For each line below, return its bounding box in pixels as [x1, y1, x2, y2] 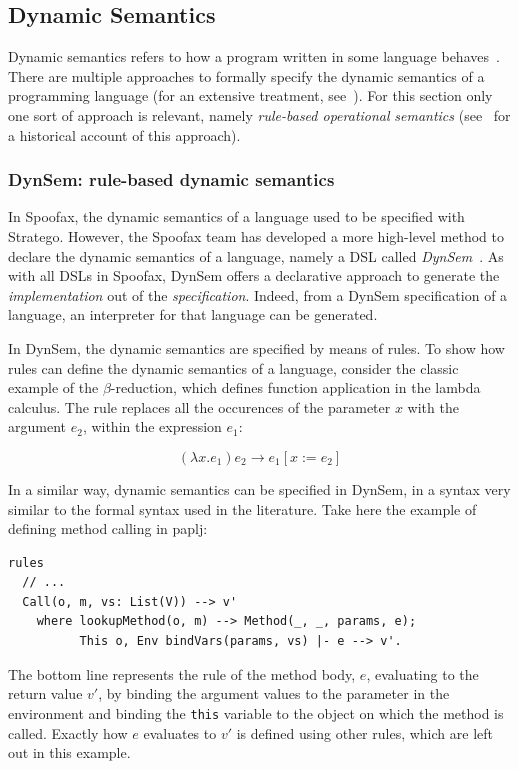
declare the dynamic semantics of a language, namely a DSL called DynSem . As [8, 245, 504, 266]
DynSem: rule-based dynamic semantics [8, 167, 335, 192]
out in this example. [8, 742, 131, 763]
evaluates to [143, 722, 217, 743]
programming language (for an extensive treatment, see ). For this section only [8, 85, 493, 106]
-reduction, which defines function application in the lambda [110, 377, 481, 398]
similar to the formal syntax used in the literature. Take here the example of [8, 498, 477, 519]
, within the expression [82, 416, 222, 437]
